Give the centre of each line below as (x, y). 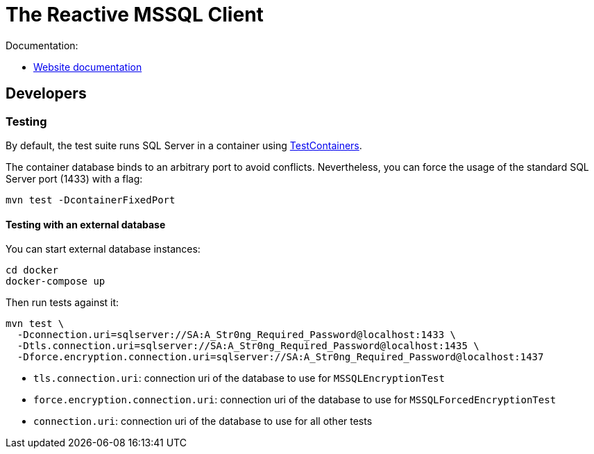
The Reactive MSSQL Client (135, 15)
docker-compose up (56, 281)
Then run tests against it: (62, 303)
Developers (46, 94)
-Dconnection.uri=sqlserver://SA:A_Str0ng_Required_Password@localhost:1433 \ (237, 335)
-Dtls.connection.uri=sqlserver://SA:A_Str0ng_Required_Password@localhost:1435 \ (248, 346)
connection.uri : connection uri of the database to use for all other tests (203, 421)
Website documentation (88, 67)
